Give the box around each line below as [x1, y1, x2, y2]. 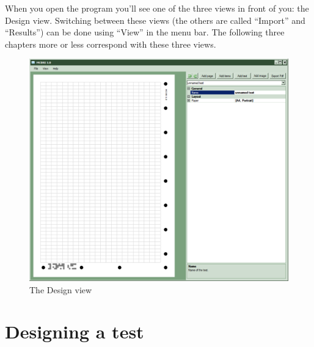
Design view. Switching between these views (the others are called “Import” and [5, 13, 305, 26]
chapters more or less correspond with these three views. [5, 37, 216, 50]
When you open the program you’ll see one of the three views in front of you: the [5, 2, 309, 14]
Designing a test [5, 319, 144, 344]
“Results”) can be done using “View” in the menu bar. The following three [5, 26, 285, 38]
